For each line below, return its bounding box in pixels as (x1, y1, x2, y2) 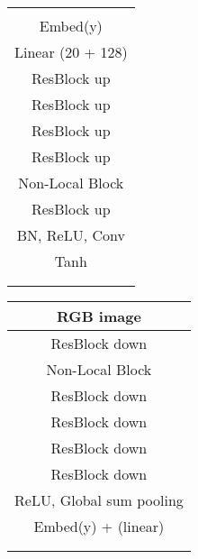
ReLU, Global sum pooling (14, 490, 184, 510)
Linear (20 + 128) (14, 41, 128, 62)
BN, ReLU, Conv (16, 225, 125, 245)
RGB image (56, 306, 141, 326)
